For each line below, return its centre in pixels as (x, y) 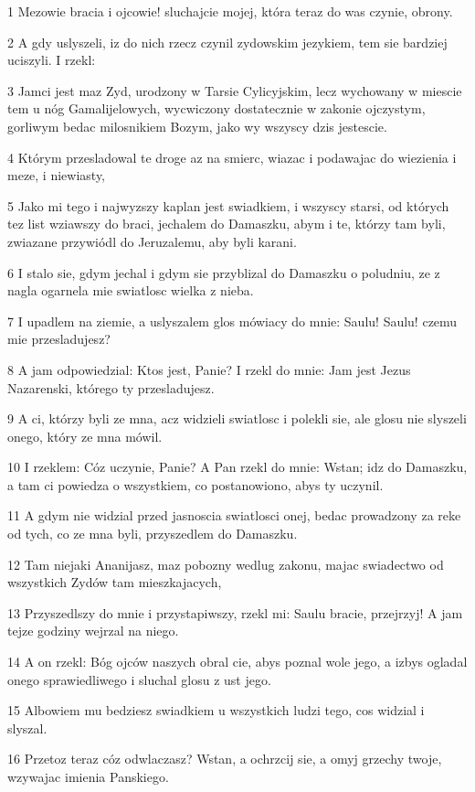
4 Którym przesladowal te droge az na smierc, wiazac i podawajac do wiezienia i (232, 157)
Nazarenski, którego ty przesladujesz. (111, 387)
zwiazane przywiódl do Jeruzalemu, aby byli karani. (152, 241)
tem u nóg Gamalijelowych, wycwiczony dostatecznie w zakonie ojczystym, (216, 108)
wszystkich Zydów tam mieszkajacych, (115, 582)
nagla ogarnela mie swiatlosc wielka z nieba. (131, 290)
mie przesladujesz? (59, 339)
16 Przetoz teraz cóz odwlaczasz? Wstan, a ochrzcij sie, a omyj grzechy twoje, (225, 759)
